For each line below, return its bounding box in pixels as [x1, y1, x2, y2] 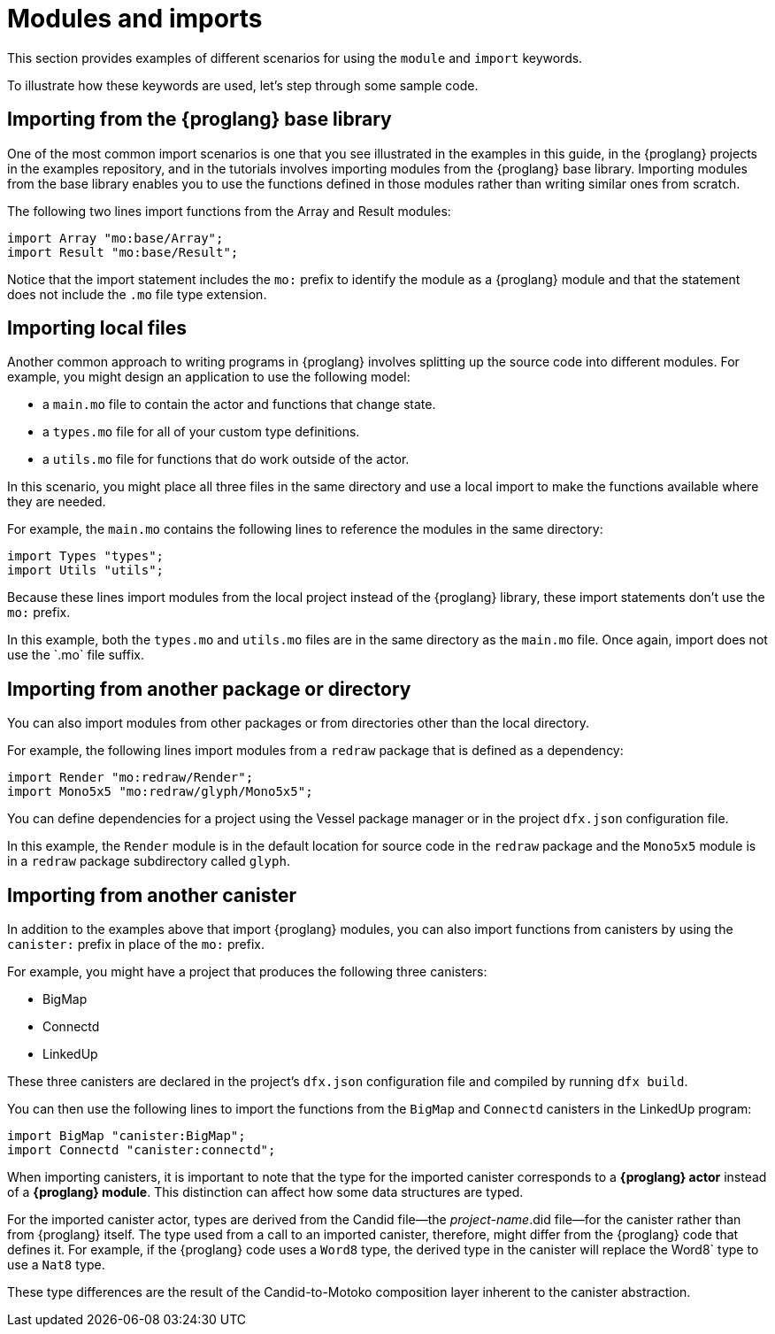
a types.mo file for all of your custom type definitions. [42, 424, 360, 440]
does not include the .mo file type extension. [7, 286, 267, 302]
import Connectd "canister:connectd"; [7, 1143, 276, 1158]
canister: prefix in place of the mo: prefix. [7, 937, 265, 952]
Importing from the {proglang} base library [7, 108, 392, 131]
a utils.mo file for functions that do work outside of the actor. [42, 451, 410, 467]
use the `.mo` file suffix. [7, 647, 145, 663]
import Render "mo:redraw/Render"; [7, 770, 254, 785]
